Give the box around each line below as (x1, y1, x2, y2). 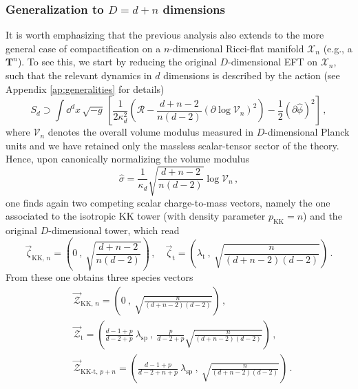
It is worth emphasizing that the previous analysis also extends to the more (6, 28, 324, 42)
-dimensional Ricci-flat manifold (169, 41, 304, 55)
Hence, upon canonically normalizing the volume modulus (6, 151, 250, 166)
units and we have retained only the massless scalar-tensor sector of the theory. (6, 138, 339, 152)
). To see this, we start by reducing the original (17, 54, 217, 69)
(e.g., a (323, 41, 352, 55)
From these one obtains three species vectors (6, 270, 193, 284)
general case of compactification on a (6, 41, 161, 55)
